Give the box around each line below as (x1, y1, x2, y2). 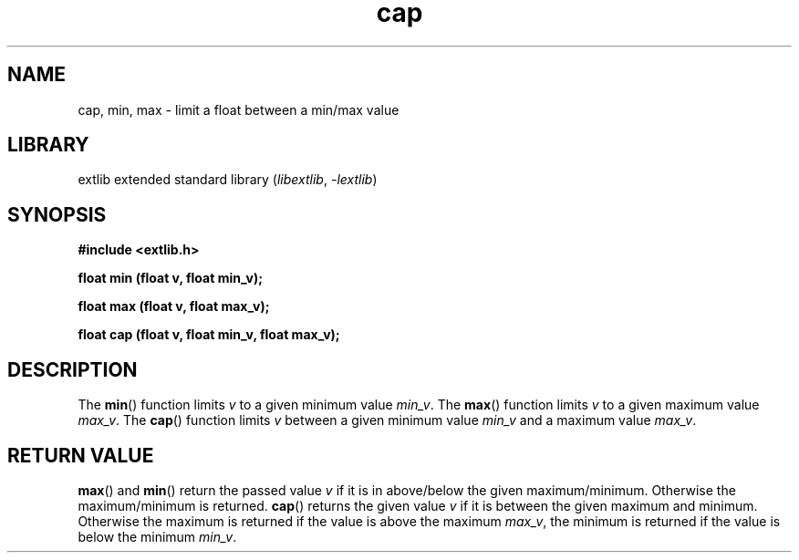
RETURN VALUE (7, 443, 154, 467)
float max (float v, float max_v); (78, 298, 270, 315)
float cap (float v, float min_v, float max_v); (78, 327, 340, 343)
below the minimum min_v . (78, 528, 237, 544)
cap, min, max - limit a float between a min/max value (78, 101, 399, 118)
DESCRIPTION (7, 358, 138, 381)
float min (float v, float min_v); (78, 270, 263, 286)
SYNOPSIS (7, 202, 107, 226)
